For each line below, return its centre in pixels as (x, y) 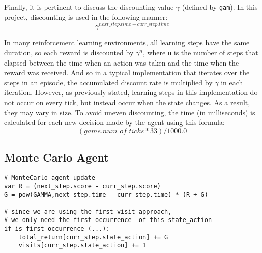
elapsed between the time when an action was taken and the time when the (122, 62)
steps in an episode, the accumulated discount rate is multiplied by (108, 82)
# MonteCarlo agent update (50, 178)
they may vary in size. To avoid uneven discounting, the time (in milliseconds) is (130, 112)
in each (232, 82)
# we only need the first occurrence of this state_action (108, 220)
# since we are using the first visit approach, (88, 212)
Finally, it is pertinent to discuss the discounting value (89, 7)
